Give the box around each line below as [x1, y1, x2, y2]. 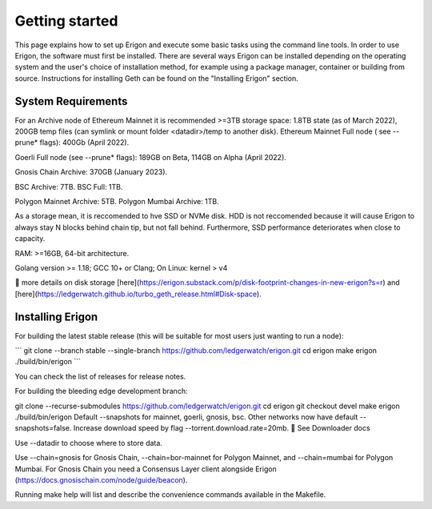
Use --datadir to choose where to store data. [14, 438, 163, 447]
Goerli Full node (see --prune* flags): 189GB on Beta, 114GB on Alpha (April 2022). [14, 152, 287, 162]
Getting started [14, 12, 118, 30]
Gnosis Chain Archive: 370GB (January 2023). [14, 167, 168, 177]
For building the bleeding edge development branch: [14, 387, 188, 396]
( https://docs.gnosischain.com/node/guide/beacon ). [14, 475, 188, 484]
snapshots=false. [14, 423, 72, 433]
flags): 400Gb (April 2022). [39, 138, 130, 147]
